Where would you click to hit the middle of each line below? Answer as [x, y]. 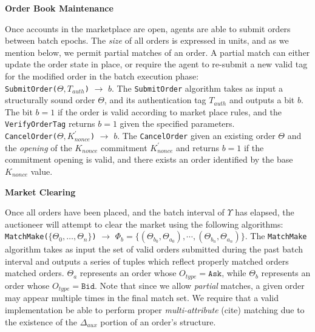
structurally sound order [50, 100]
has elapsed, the [265, 212]
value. [42, 171]
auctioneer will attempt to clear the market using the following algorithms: [144, 224]
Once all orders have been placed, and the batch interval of [115, 212]
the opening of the [39, 147]
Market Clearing [40, 191]
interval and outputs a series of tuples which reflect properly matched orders [147, 261]
